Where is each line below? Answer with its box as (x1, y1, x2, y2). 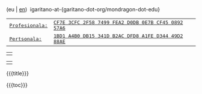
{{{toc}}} (6, 81, 28, 89)
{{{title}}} (6, 70, 29, 77)
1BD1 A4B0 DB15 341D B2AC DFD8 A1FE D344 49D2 (53, 33, 183, 39)
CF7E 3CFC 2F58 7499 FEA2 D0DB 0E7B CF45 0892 (53, 19, 183, 26)
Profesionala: (9, 22, 48, 29)
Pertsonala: (9, 35, 42, 42)
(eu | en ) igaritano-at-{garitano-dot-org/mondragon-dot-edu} (6, 6, 161, 13)
